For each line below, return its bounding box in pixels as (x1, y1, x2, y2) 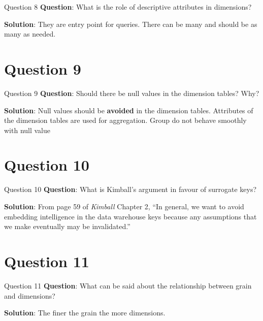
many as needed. (4, 28, 56, 39)
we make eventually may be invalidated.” (4, 221, 130, 232)
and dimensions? (4, 290, 55, 301)
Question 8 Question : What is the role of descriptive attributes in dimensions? (4, 2, 252, 12)
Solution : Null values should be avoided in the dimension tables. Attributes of (4, 105, 253, 115)
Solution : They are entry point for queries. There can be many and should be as (4, 18, 257, 29)
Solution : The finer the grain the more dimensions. (4, 307, 166, 318)
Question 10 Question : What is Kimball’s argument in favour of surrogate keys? (4, 184, 257, 195)
